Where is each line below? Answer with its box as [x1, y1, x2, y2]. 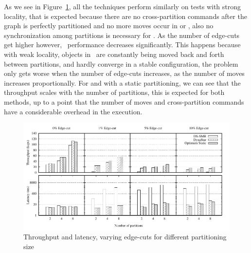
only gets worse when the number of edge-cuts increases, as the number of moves [4, 68, 245, 78]
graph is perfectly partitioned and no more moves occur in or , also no [4, 20, 214, 31]
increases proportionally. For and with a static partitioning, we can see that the [4, 77, 241, 88]
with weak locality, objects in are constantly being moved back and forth [4, 49, 224, 59]
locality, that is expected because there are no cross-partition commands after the [4, 11, 247, 21]
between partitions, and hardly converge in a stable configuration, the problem [4, 58, 238, 69]
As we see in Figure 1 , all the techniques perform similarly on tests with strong [4, 1, 241, 11]
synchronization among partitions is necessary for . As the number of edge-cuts [4, 30, 240, 40]
